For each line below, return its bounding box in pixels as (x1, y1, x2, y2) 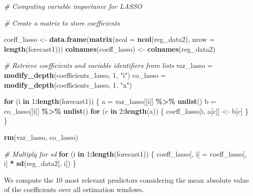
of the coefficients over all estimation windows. (4, 184, 144, 195)
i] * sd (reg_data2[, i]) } (4, 158, 76, 168)
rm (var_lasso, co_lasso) (4, 131, 78, 142)
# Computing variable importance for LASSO (4, 1, 142, 11)
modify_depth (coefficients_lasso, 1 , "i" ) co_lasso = (4, 69, 166, 80)
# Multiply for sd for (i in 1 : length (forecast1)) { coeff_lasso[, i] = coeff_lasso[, (4, 148, 247, 159)
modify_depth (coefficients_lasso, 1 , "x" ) (4, 79, 132, 90)
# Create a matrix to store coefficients (4, 17, 120, 28)
